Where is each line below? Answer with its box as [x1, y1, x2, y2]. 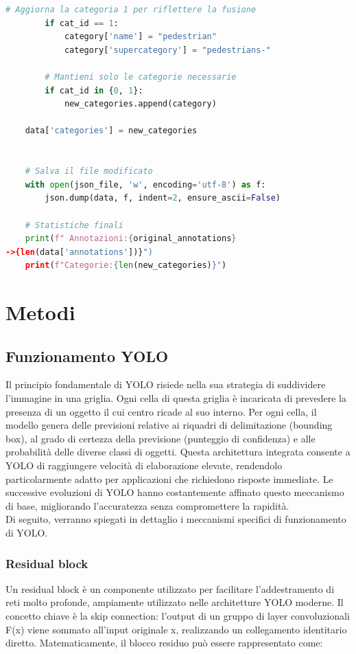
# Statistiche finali [25, 220, 123, 230]
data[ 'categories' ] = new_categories [25, 126, 198, 136]
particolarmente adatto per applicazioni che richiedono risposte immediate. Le [5, 471, 333, 486]
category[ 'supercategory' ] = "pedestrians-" [64, 45, 271, 55]
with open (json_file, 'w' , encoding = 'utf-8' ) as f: [25, 179, 266, 190]
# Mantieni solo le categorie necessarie [45, 71, 237, 82]
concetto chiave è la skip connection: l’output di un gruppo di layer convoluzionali [5, 608, 350, 622]
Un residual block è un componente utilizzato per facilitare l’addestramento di [5, 581, 335, 596]
